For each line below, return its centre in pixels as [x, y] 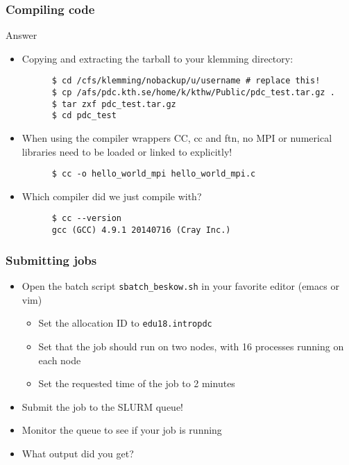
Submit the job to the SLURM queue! [102, 406]
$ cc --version [86, 219]
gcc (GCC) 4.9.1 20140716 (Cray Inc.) [141, 230]
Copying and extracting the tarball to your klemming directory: [158, 58]
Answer [22, 35]
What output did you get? [78, 453]
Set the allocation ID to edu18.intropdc [125, 323]
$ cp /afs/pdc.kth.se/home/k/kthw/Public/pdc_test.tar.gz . [193, 93]
